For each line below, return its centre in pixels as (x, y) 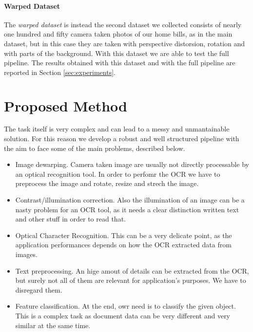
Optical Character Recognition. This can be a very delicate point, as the (124, 235)
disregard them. (39, 289)
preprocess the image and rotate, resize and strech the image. (107, 183)
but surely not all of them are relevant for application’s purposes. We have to (131, 280)
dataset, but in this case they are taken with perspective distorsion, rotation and (125, 43)
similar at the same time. (53, 325)
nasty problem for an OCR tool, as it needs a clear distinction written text (127, 209)
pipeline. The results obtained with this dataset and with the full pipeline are (120, 63)
